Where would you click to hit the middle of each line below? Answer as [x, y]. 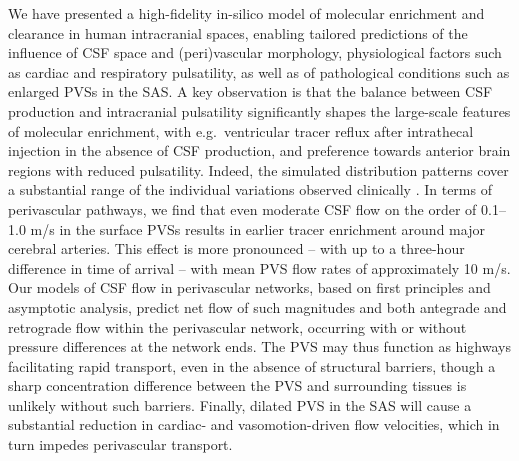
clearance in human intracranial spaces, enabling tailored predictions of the [238, 32]
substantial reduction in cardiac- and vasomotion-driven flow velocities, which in [254, 424]
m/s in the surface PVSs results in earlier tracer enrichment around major [257, 228]
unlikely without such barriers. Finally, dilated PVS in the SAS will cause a [240, 404]
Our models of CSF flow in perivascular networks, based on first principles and [249, 287]
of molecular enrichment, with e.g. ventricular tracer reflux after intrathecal [241, 130]
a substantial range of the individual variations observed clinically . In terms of [250, 189]
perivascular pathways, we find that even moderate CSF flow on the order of [242, 208]
